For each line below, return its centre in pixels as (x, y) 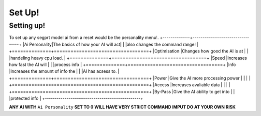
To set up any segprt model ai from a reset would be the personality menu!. (84, 38)
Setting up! (27, 26)
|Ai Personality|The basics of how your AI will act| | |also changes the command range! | (110, 44)
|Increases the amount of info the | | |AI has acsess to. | (64, 71)
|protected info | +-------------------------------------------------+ (76, 98)
